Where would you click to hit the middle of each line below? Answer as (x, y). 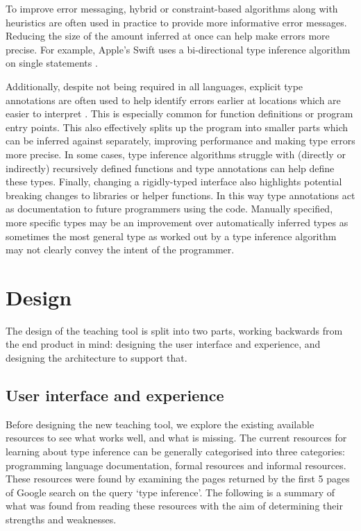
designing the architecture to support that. (96, 357)
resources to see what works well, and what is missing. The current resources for (176, 438)
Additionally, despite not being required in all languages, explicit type (154, 86)
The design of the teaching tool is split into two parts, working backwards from (174, 330)
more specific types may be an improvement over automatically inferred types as (177, 222)
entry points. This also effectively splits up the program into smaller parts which (177, 127)
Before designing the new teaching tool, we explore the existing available (160, 424)
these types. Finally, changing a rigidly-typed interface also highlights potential (174, 182)
